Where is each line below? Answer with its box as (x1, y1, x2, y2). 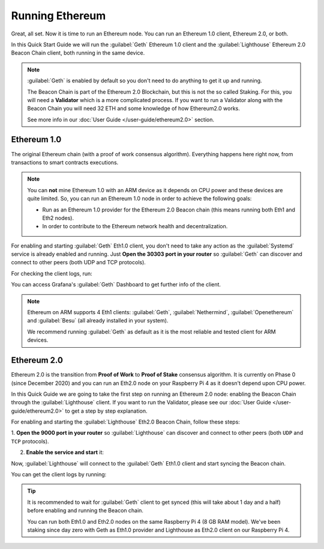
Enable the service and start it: (26, 449, 104, 456)
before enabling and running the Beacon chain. (27, 507, 144, 514)
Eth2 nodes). (42, 214, 74, 222)
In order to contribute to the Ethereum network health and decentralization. (42, 223, 228, 230)
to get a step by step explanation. (65, 407, 148, 414)
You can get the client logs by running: (11, 471, 107, 478)
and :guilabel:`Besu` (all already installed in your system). (27, 317, 169, 324)
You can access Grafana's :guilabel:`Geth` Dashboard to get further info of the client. (11, 281, 221, 288)
